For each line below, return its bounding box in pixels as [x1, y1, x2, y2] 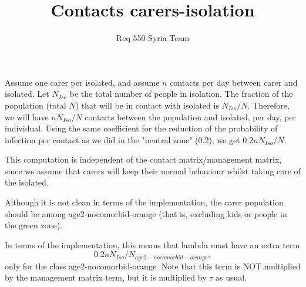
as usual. [216, 271, 247, 283]
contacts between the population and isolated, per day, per [85, 110, 296, 123]
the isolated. [5, 176, 49, 188]
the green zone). [5, 219, 63, 231]
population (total [5, 99, 66, 111]
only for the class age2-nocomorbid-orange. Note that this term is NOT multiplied [5, 259, 301, 272]
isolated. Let [5, 87, 49, 100]
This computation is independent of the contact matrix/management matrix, [5, 153, 282, 166]
